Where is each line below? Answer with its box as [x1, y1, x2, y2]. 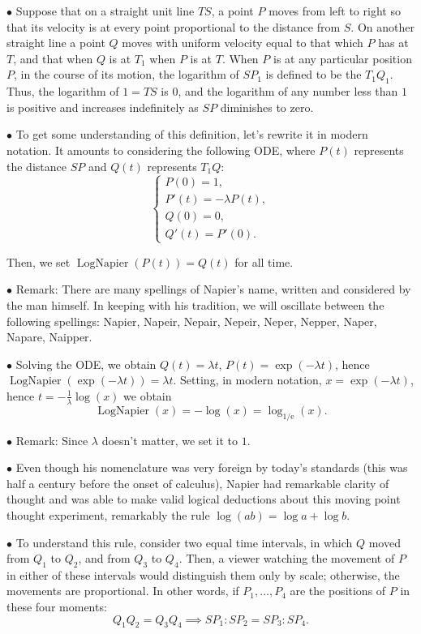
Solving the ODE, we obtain [15, 355, 157, 372]
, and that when [13, 49, 93, 66]
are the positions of [290, 582, 386, 599]
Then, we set [6, 253, 71, 270]
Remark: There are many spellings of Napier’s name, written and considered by [15, 281, 411, 298]
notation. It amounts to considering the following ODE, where [6, 141, 316, 158]
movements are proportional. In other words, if [6, 582, 239, 599]
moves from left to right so [268, 2, 401, 19]
